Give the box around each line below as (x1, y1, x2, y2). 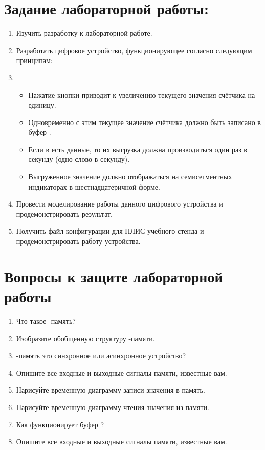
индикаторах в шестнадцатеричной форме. (28, 181, 160, 192)
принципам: (16, 55, 53, 66)
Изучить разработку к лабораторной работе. (16, 28, 152, 38)
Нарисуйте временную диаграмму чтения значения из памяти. (16, 401, 209, 412)
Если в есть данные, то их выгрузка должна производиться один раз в (28, 144, 247, 154)
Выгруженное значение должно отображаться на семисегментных (28, 171, 232, 182)
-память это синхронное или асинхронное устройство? (16, 350, 186, 361)
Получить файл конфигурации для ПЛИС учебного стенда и (16, 226, 204, 236)
